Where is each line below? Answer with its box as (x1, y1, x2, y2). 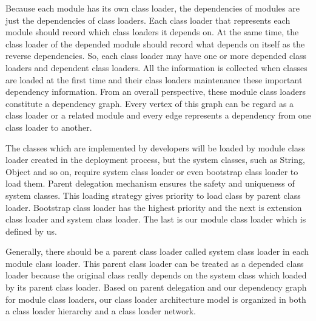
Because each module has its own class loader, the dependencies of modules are (5, 2, 300, 14)
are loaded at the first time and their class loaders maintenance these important (5, 73, 303, 86)
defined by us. (5, 224, 57, 237)
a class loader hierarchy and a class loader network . (5, 305, 196, 317)
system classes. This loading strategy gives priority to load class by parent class (5, 188, 301, 201)
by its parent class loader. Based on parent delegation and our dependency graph (5, 281, 307, 294)
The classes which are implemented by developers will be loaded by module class (5, 141, 305, 154)
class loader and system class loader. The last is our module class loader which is (5, 213, 306, 226)
